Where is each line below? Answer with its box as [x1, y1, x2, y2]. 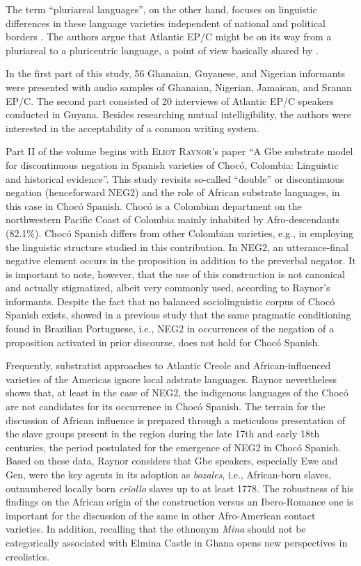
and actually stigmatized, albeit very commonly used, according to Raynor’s [6, 280, 330, 295]
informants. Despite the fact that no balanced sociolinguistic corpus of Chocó [6, 293, 335, 308]
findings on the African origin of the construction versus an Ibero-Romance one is [6, 494, 353, 509]
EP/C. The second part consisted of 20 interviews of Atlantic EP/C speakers [6, 93, 334, 108]
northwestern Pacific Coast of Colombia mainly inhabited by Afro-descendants [6, 212, 340, 227]
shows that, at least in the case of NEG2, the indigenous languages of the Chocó [6, 385, 348, 400]
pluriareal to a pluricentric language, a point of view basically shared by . [6, 42, 319, 57]
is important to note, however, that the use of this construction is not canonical [6, 266, 345, 281]
